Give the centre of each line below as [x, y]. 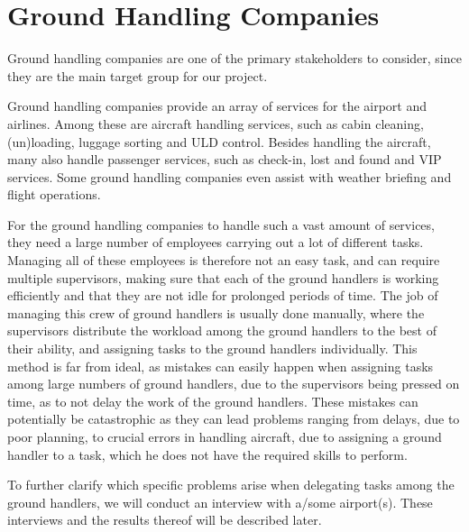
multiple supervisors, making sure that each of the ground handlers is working [223, 277]
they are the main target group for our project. [138, 75]
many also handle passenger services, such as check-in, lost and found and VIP [225, 159]
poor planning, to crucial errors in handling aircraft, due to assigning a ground [225, 436]
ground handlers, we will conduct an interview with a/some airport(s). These [220, 502]
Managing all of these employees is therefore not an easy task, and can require [224, 260]
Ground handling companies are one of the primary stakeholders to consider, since [234, 58]
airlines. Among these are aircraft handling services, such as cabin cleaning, [216, 123]
